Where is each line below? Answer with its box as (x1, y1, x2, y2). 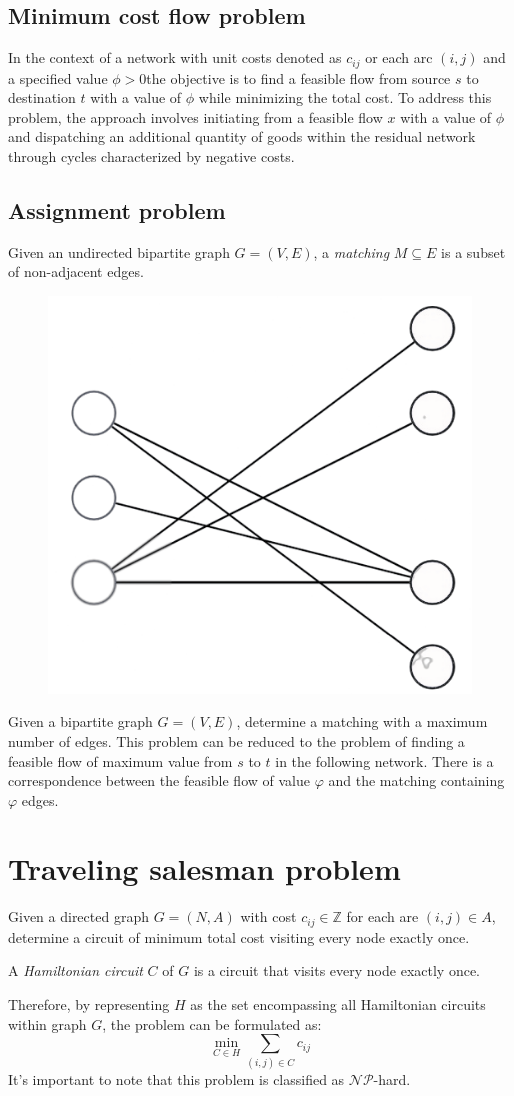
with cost (240, 906, 297, 927)
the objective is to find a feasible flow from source (146, 67, 451, 88)
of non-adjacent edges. (8, 261, 144, 282)
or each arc (365, 47, 433, 68)
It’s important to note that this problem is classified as (8, 1068, 345, 1089)
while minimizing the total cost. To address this (198, 87, 492, 108)
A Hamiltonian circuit (8, 960, 143, 981)
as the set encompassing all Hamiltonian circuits (190, 994, 486, 1015)
